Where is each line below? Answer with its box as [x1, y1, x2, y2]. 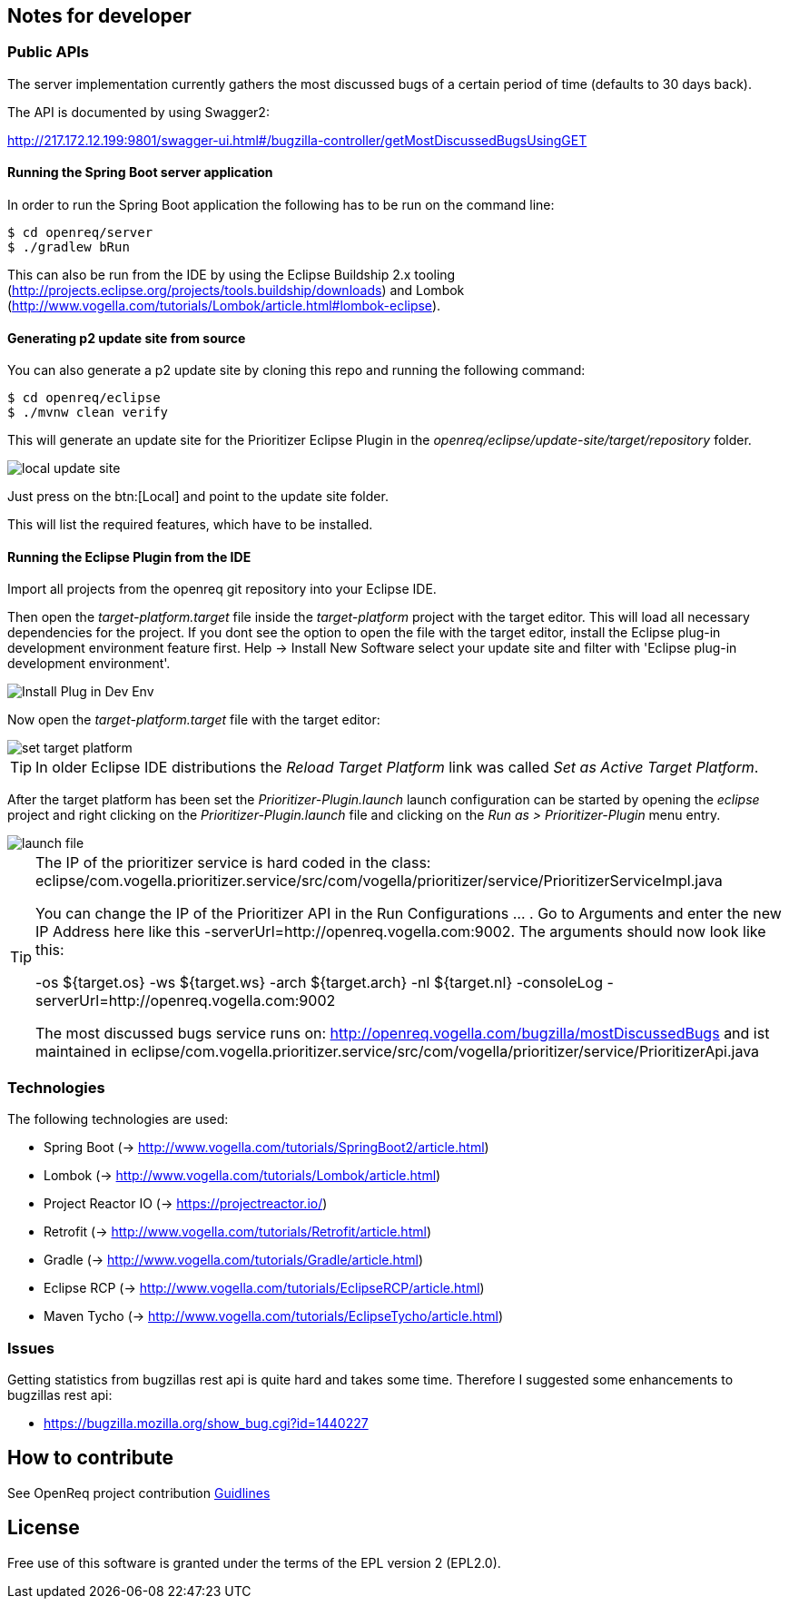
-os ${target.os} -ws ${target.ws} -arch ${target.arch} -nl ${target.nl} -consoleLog [35, 973, 603, 992]
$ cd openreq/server [7, 225, 153, 241]
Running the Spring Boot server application [7, 164, 273, 181]
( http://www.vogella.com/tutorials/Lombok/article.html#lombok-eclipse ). [7, 298, 441, 314]
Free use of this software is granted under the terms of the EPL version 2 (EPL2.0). [7, 1554, 501, 1571]
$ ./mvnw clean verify [7, 405, 169, 420]
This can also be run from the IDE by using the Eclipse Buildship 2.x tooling [7, 267, 456, 283]
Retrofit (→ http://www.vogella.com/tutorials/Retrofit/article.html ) [44, 1224, 431, 1240]
